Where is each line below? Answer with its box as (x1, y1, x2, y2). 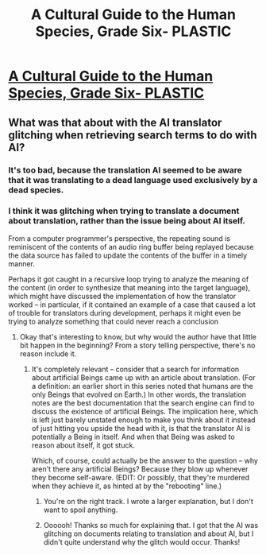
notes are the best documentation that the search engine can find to (31, 398, 255, 407)
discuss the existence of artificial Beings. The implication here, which (31, 406, 259, 416)
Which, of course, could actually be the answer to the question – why (31, 456, 258, 465)
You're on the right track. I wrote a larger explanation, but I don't (43, 496, 254, 506)
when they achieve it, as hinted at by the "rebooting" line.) (31, 481, 222, 491)
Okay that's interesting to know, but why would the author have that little (19, 332, 256, 341)
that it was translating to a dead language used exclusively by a (8, 174, 258, 185)
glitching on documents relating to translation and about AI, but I (43, 529, 254, 538)
